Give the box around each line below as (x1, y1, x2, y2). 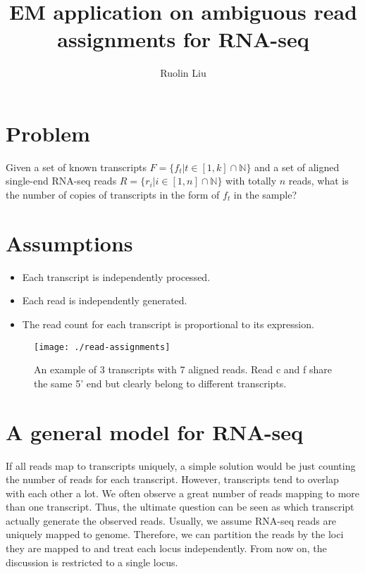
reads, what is (288, 173, 349, 188)
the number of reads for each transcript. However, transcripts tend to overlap (6, 472, 339, 487)
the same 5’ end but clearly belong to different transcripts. (34, 375, 287, 390)
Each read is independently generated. (22, 293, 187, 308)
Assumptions (6, 228, 133, 257)
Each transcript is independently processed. (22, 269, 211, 284)
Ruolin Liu (160, 65, 206, 80)
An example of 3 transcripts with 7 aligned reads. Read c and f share (34, 362, 332, 377)
